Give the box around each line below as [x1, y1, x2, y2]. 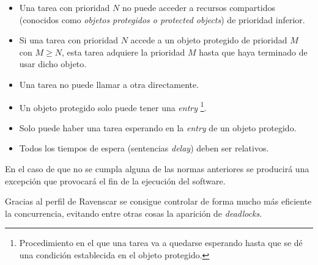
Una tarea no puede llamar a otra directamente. [19, 78, 199, 90]
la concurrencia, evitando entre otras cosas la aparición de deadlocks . [5, 206, 262, 219]
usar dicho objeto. [19, 57, 87, 70]
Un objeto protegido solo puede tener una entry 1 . [19, 99, 207, 114]
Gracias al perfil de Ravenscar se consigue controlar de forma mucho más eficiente [5, 195, 312, 208]
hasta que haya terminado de [199, 45, 308, 58]
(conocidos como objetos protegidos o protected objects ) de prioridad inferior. [19, 13, 305, 26]
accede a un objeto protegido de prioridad [130, 34, 287, 46]
